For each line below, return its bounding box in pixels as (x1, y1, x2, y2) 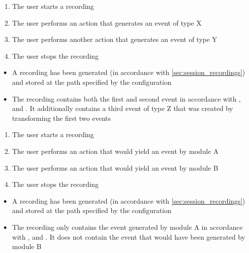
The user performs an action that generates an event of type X (12, 17, 202, 28)
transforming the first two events (12, 112, 111, 123)
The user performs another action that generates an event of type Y (12, 34, 218, 44)
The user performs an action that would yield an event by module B (12, 162, 218, 173)
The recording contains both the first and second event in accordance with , (12, 93, 241, 104)
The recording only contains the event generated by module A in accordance (12, 221, 243, 232)
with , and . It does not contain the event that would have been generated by (12, 231, 246, 242)
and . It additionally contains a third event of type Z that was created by (12, 103, 233, 113)
